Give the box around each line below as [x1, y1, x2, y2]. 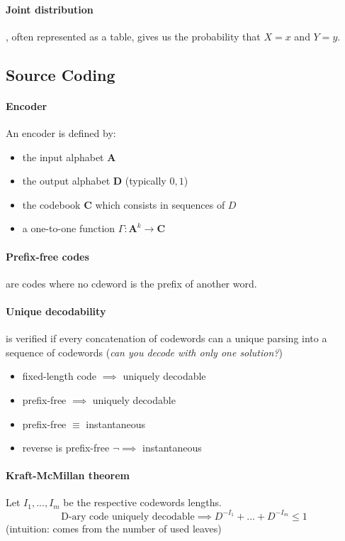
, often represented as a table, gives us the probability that [6, 28, 261, 43]
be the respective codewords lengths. [63, 495, 222, 510]
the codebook [22, 197, 81, 212]
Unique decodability [6, 303, 106, 318]
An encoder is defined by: [6, 125, 116, 140]
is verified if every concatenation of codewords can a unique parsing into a [6, 331, 327, 346]
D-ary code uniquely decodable [61, 511, 195, 522]
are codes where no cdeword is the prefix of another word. [6, 275, 257, 290]
